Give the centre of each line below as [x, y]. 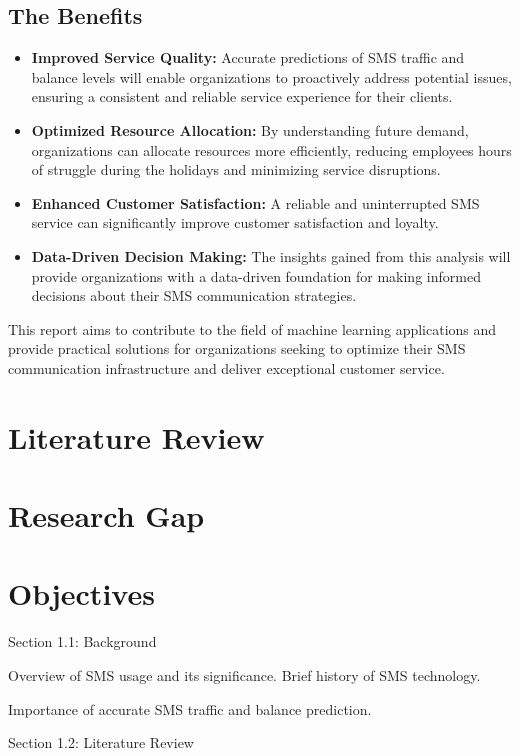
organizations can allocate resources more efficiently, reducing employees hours [271, 149]
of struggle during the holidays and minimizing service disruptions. [236, 169]
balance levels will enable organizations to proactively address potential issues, [271, 76]
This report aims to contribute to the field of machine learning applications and [252, 328]
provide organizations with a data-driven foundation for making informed [256, 275]
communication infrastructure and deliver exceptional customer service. [226, 367]
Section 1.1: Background [82, 641]
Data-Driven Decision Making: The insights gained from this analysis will [271, 255]
